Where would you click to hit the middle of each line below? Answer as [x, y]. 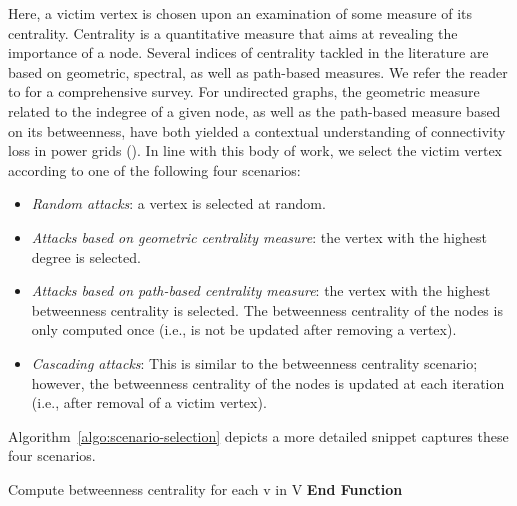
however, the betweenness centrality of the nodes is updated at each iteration [268, 382]
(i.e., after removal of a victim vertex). [149, 402]
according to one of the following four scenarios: [154, 169]
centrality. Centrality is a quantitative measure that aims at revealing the [233, 32]
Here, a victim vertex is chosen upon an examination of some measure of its [240, 13]
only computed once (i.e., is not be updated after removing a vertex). [244, 329]
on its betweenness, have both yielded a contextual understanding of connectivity [257, 130]
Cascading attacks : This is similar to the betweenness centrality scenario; [254, 362]
